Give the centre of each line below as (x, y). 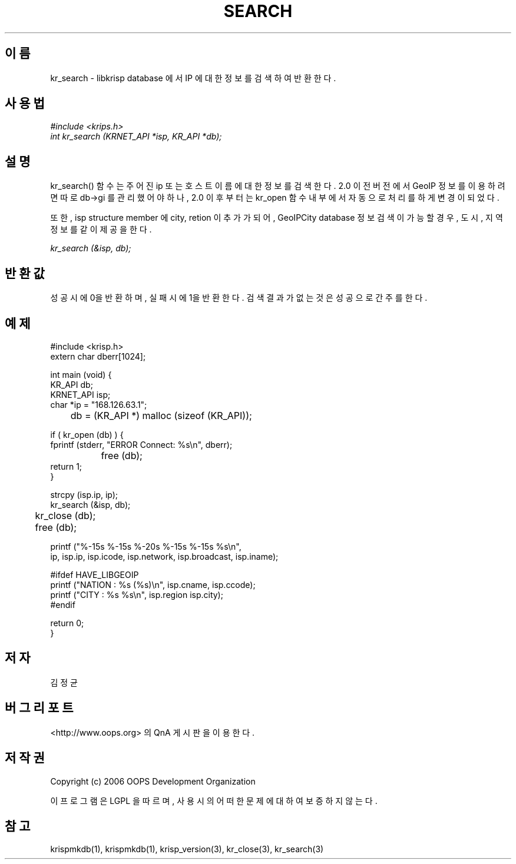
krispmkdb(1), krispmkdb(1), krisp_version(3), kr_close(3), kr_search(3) (187, 849)
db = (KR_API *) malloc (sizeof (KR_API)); (161, 415)
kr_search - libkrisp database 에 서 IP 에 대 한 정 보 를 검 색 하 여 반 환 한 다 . (193, 78)
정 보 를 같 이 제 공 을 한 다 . (101, 230)
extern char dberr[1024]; (98, 356)
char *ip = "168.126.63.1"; (99, 404)
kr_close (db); (65, 515)
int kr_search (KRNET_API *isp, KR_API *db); (136, 137)
